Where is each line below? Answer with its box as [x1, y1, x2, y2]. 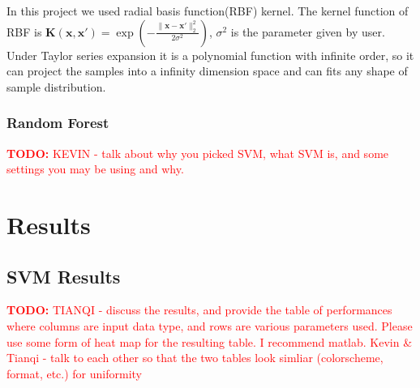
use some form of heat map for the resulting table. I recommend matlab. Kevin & [6, 333, 413, 350]
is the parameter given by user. [230, 23, 385, 40]
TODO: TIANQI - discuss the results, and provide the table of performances [6, 301, 392, 318]
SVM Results [6, 263, 121, 288]
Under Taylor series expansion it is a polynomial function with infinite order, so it [6, 46, 414, 63]
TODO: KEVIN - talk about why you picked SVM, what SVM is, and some [6, 144, 389, 161]
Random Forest [6, 113, 109, 133]
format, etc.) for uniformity [6, 365, 142, 382]
